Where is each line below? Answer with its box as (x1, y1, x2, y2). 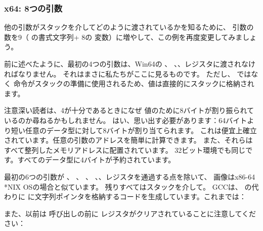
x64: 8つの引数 (4, 2, 63, 14)
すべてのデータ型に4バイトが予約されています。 (17, 154, 176, 165)
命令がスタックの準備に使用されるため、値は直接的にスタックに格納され (13, 78, 254, 89)
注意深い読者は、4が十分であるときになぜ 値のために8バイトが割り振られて (4, 105, 254, 115)
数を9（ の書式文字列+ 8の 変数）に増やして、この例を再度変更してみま (4, 31, 243, 42)
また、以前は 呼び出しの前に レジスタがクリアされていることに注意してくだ (4, 208, 256, 218)
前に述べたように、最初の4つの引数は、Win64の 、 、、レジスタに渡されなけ (4, 59, 255, 69)
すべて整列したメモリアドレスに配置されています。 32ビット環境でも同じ (4, 144, 246, 155)
